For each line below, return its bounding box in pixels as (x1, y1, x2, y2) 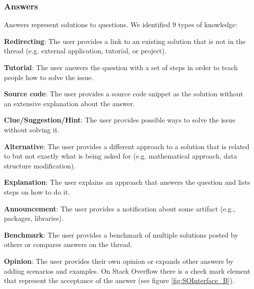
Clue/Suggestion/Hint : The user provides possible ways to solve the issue (4, 115, 236, 125)
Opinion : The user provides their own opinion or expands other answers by (4, 255, 234, 266)
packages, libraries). (4, 213, 64, 223)
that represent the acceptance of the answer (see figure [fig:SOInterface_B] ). (4, 275, 235, 286)
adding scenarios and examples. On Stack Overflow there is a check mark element (4, 265, 251, 276)
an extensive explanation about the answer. (4, 98, 135, 108)
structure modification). (4, 160, 76, 170)
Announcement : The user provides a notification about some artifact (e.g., (4, 203, 235, 213)
